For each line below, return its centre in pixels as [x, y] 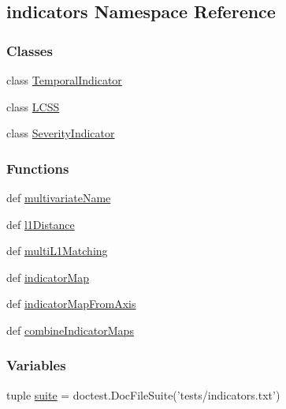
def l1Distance [41, 224]
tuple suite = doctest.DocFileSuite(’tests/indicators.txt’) [143, 394]
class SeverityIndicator [61, 133]
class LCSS [33, 106]
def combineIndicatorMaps [70, 330]
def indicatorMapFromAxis [71, 304]
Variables [36, 365]
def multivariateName [59, 197]
